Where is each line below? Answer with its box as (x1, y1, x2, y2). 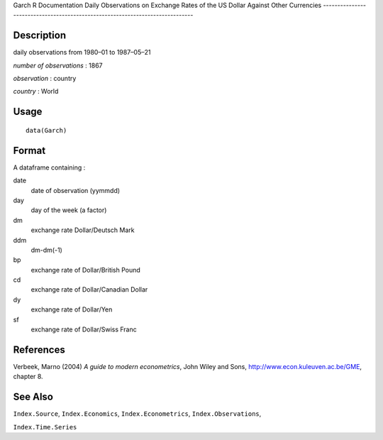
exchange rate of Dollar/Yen (30, 305, 113, 314)
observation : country (13, 75, 77, 83)
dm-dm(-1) (30, 246, 63, 254)
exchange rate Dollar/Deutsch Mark (30, 226, 135, 234)
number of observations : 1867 (13, 61, 103, 70)
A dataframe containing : (13, 163, 86, 172)
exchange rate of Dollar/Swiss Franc (30, 325, 138, 334)
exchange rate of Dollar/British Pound (30, 265, 141, 274)
